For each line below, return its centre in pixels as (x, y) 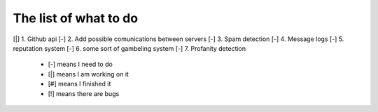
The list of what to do (76, 18)
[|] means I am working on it (89, 74)
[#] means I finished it (79, 84)
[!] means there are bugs (84, 93)
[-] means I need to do (80, 64)
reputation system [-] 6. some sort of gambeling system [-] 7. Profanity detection (129, 48)
